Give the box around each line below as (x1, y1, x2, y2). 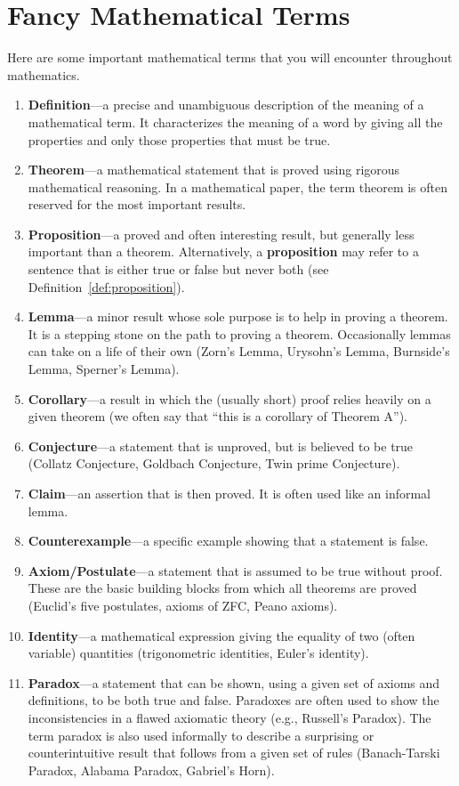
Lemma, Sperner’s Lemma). (28, 360, 180, 378)
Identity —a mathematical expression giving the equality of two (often (28, 626, 415, 644)
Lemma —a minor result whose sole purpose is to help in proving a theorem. (28, 307, 448, 326)
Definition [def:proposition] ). (28, 277, 185, 296)
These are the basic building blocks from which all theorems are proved (28, 579, 417, 597)
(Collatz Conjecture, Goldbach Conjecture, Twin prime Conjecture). (28, 454, 400, 473)
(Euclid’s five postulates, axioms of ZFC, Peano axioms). (28, 596, 338, 614)
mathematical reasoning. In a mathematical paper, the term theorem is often (28, 177, 448, 196)
